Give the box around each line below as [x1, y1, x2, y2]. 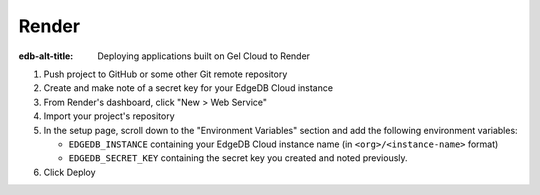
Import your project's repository [43, 110, 175, 122]
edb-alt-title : [18, 50, 74, 62]
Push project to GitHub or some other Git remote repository [43, 68, 288, 80]
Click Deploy [43, 166, 96, 178]
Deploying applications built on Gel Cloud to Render [97, 50, 310, 62]
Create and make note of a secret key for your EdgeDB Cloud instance [43, 82, 334, 94]
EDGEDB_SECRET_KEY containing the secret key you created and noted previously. [68, 152, 409, 164]
